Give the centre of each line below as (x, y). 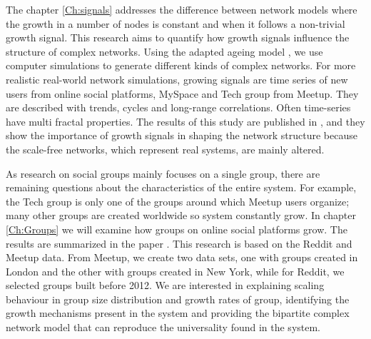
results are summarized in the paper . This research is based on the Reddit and (179, 243)
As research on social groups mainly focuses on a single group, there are (163, 173)
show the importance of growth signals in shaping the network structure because (182, 135)
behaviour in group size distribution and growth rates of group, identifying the (178, 299)
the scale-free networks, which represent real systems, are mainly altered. (165, 149)
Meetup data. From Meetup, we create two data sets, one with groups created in (182, 257)
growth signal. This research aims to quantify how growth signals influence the (178, 37)
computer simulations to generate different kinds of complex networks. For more (181, 65)
